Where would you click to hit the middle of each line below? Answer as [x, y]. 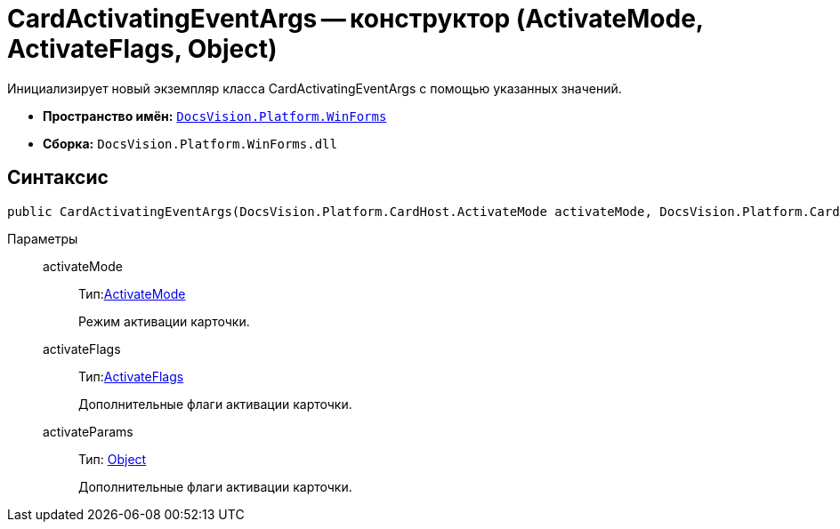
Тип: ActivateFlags [131, 376]
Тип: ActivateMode [132, 293]
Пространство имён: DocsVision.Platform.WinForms [215, 116]
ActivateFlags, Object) [142, 49]
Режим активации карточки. [164, 321]
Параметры [43, 238]
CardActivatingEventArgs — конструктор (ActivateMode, [355, 19]
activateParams [88, 431]
